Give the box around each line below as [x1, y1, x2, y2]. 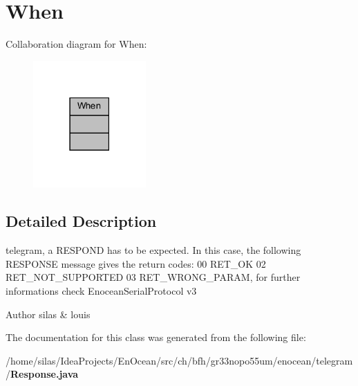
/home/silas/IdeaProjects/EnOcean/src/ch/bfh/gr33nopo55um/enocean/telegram [6, 353, 353, 367]
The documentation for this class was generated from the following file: [6, 330, 306, 344]
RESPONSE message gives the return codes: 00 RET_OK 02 [6, 256, 266, 270]
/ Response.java [6, 367, 79, 381]
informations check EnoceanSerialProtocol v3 [6, 284, 197, 297]
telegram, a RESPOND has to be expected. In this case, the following [6, 243, 301, 257]
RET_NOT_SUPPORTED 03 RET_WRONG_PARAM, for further [6, 270, 301, 284]
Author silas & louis [6, 306, 91, 321]
